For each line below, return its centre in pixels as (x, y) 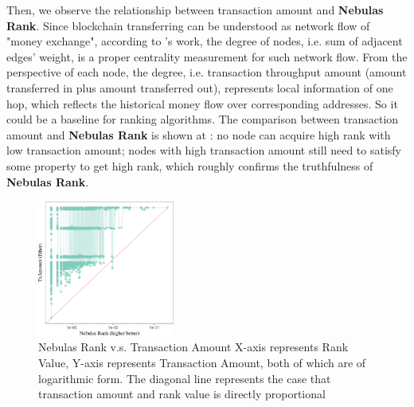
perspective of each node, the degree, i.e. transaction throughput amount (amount (207, 72)
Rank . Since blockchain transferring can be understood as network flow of (188, 25)
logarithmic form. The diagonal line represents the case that (185, 378)
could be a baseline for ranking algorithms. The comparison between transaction (203, 119)
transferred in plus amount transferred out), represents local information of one (200, 87)
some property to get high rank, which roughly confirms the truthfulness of (190, 165)
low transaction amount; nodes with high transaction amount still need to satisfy (204, 150)
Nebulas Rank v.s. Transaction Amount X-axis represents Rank (193, 347)
